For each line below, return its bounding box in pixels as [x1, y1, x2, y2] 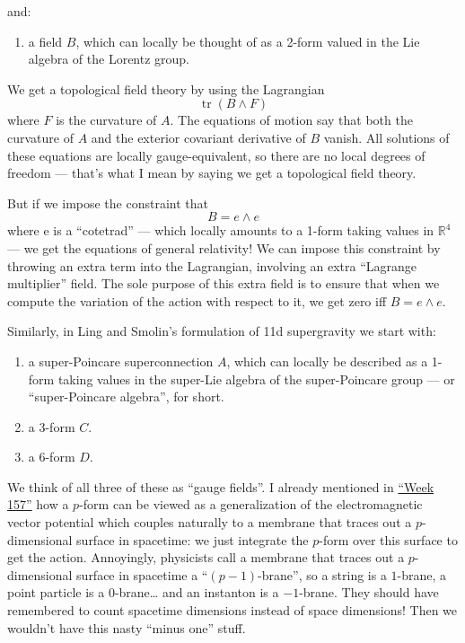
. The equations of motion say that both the [170, 110, 413, 129]
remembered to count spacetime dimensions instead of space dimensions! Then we [7, 601, 458, 620]
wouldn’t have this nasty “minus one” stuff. [7, 618, 246, 637]
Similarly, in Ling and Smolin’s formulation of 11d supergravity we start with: [7, 321, 436, 340]
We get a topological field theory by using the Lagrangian [7, 79, 325, 98]
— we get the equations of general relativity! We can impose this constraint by [7, 238, 441, 257]
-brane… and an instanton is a [114, 583, 279, 602]
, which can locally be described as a [226, 351, 428, 370]
